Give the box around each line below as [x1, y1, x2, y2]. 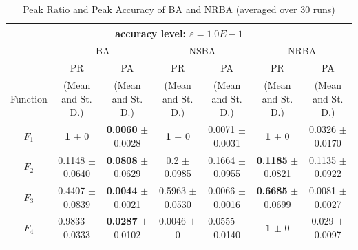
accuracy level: [115, 25, 186, 40]
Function [10, 91, 48, 105]
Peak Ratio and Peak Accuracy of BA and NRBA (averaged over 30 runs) [23, 2, 335, 16]
